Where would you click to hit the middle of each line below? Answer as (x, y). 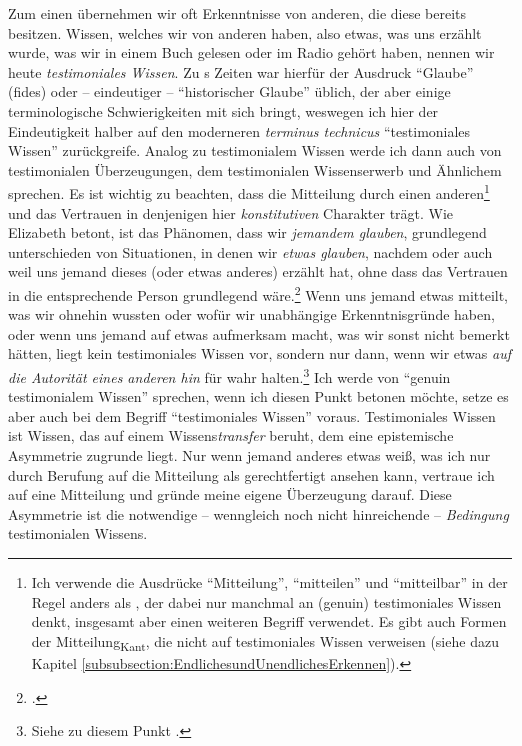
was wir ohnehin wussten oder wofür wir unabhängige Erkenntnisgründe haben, (251, 314)
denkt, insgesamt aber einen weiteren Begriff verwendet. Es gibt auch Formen (269, 621)
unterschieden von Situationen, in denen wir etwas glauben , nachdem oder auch (250, 251)
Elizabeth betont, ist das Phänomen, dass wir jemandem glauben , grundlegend (247, 232)
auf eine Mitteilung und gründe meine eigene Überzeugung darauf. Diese (230, 494)
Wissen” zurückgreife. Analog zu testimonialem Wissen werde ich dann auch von (255, 150)
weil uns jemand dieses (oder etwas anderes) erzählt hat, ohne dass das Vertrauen (258, 271)
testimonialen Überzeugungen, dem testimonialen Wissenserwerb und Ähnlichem (255, 169)
